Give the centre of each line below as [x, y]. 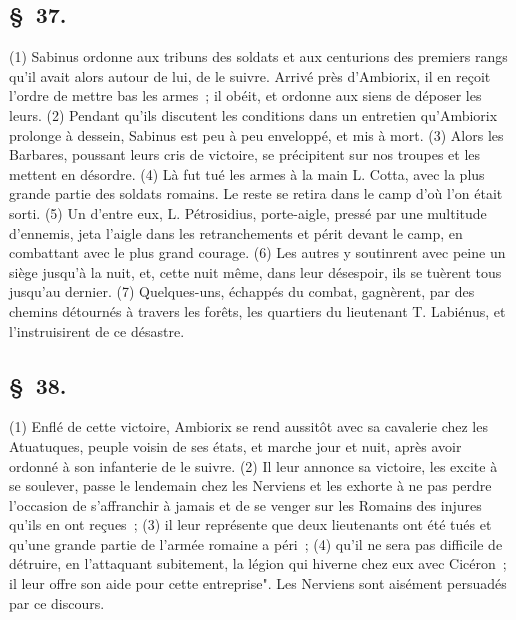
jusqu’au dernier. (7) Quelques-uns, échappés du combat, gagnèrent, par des [242, 291]
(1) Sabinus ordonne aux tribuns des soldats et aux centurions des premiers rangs [258, 56]
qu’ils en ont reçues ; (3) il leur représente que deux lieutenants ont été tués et [250, 524]
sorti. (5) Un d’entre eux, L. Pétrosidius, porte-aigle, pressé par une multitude [248, 212]
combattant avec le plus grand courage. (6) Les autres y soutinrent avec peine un [257, 252]
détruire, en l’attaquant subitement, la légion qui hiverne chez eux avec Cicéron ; [258, 563]
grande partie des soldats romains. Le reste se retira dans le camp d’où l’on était [256, 193]
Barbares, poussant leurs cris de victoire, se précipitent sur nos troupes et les [245, 154]
